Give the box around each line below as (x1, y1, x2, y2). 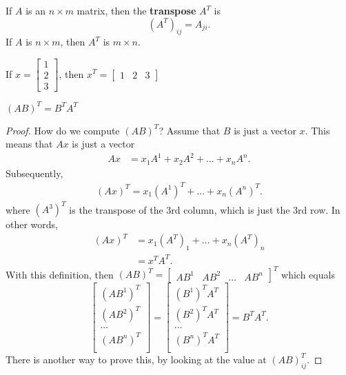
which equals (281, 267, 335, 281)
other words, (6, 217, 58, 232)
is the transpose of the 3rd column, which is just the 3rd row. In (69, 202, 340, 216)
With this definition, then (6, 267, 114, 281)
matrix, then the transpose (77, 3, 196, 17)
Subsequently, (6, 165, 63, 180)
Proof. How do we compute (6, 123, 120, 137)
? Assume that (159, 123, 221, 137)
